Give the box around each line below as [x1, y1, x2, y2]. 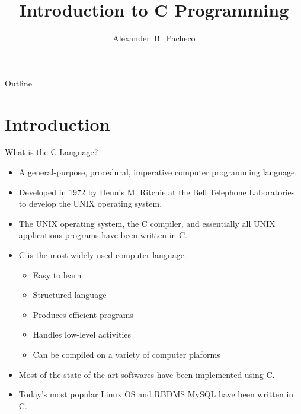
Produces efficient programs [33, 308, 133, 320]
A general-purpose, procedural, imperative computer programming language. [18, 166, 297, 178]
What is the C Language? [5, 146, 98, 158]
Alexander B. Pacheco [113, 32, 196, 44]
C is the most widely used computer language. [18, 249, 187, 261]
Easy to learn [33, 268, 82, 281]
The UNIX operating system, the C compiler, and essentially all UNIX [18, 217, 276, 229]
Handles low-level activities [33, 328, 132, 341]
